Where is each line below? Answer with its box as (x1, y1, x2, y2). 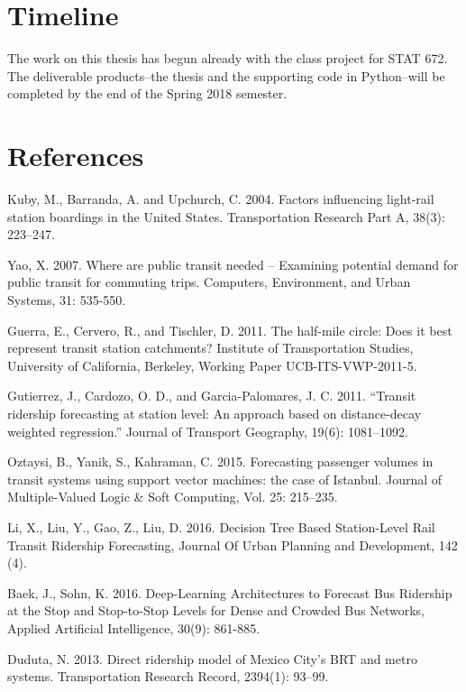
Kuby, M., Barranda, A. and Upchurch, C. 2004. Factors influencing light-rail (7, 189, 434, 208)
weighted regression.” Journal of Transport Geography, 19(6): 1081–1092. (7, 421, 408, 440)
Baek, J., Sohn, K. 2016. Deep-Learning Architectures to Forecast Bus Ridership (7, 583, 452, 602)
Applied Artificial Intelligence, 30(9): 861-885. (7, 618, 260, 637)
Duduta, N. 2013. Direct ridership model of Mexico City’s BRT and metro (7, 649, 417, 668)
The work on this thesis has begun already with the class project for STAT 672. (7, 49, 448, 68)
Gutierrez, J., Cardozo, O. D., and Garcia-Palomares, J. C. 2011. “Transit (7, 386, 416, 405)
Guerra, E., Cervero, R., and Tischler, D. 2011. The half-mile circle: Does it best (7, 320, 452, 339)
